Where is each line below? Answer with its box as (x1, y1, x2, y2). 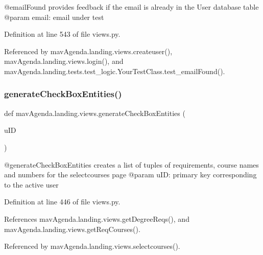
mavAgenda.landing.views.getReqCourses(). (4, 223, 140, 234)
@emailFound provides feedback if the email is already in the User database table (4, 2, 259, 12)
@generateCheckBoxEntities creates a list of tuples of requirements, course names (4, 159, 259, 170)
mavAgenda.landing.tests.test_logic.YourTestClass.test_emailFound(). (4, 65, 225, 76)
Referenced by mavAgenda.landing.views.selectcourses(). (4, 241, 180, 251)
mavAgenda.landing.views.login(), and (4, 56, 124, 66)
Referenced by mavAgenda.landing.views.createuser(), (4, 45, 173, 56)
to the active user (4, 179, 59, 190)
